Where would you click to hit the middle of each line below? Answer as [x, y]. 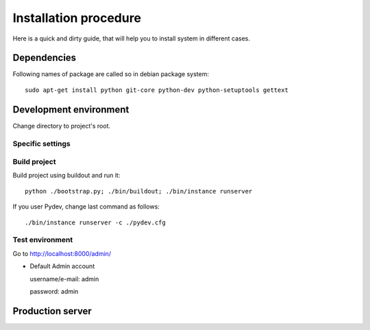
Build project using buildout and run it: [66, 176]
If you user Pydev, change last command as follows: [86, 207]
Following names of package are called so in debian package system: [111, 74]
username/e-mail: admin [64, 279]
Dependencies [45, 58]
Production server [52, 311]
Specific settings [42, 143]
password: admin [54, 291]
